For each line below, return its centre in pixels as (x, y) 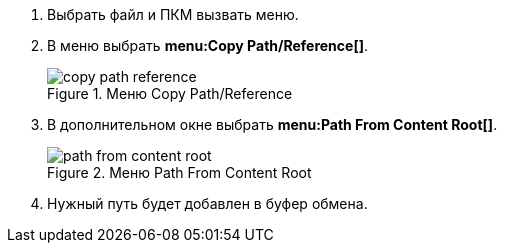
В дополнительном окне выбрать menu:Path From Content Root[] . (272, 124)
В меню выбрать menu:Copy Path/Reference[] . (208, 45)
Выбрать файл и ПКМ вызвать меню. (173, 14)
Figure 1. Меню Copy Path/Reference (170, 93)
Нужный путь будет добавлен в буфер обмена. (207, 203)
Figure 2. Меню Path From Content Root (179, 172)
